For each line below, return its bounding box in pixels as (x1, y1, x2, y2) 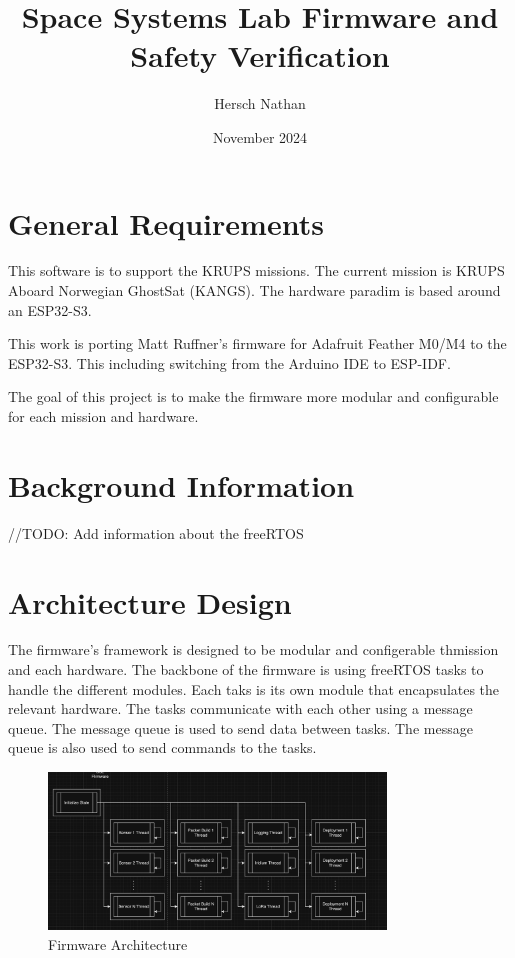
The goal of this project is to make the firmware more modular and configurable (8, 386, 499, 407)
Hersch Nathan (214, 93, 306, 114)
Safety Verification (130, 35, 390, 76)
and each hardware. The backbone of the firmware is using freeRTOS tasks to (8, 659, 484, 680)
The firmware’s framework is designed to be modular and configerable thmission (8, 639, 499, 660)
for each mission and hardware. (8, 406, 199, 426)
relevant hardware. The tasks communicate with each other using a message (8, 698, 473, 719)
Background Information (8, 464, 355, 505)
